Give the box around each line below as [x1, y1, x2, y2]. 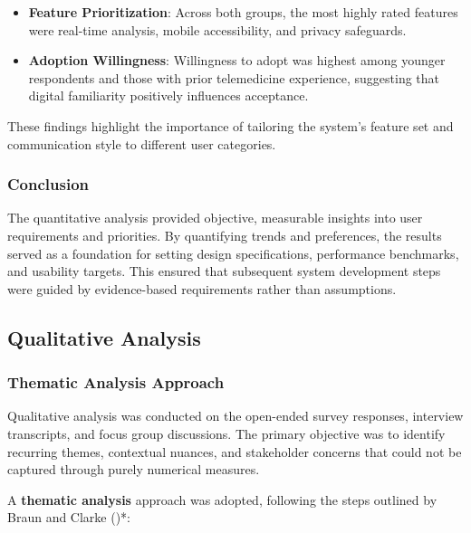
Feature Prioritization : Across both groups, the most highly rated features [28, 3, 458, 21]
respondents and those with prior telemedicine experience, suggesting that [28, 68, 440, 87]
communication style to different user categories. [7, 134, 276, 153]
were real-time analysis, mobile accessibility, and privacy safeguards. [28, 20, 407, 39]
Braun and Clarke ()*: [7, 508, 131, 527]
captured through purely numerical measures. [7, 460, 260, 479]
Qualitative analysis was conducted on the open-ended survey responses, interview [7, 406, 464, 425]
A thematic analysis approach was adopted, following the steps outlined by [7, 490, 437, 509]
